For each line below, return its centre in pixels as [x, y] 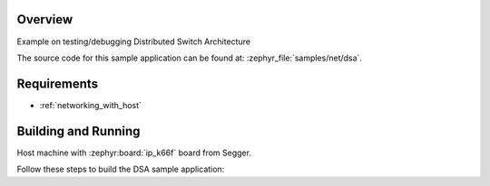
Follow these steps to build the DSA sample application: [121, 169]
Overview [45, 19]
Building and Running [78, 131]
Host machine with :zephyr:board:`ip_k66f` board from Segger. [134, 153]
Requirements [58, 84]
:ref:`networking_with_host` [91, 105]
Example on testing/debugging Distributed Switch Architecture [134, 42]
